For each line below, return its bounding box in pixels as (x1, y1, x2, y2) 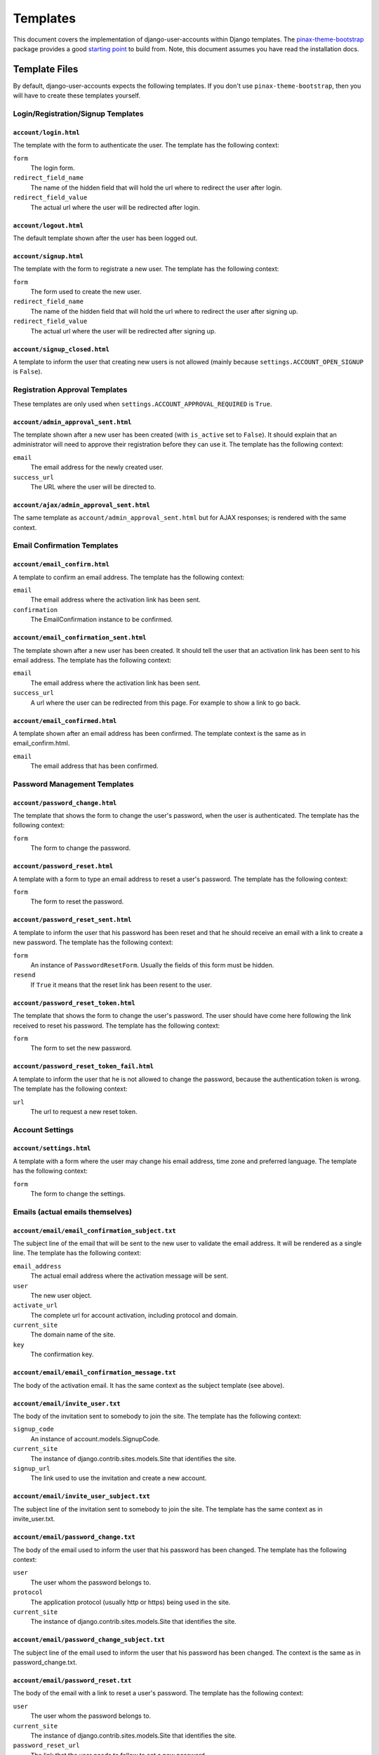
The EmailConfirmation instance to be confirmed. (30, 615, 173, 624)
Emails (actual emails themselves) (13, 1207, 133, 1217)
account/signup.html (13, 252, 84, 260)
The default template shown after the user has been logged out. (13, 234, 198, 242)
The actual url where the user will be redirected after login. (30, 203, 200, 211)
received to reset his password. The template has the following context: (13, 1021, 220, 1030)
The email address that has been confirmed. (30, 762, 159, 770)
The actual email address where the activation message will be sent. (30, 1271, 228, 1280)
